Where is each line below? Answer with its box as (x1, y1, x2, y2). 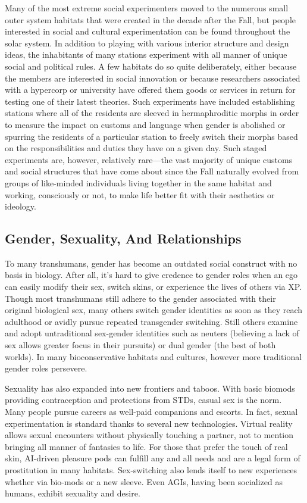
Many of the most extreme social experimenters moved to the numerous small (5, 2, 289, 14)
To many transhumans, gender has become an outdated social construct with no (5, 257, 297, 269)
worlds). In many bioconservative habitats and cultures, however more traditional (5, 350, 302, 363)
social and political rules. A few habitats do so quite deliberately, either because (5, 60, 297, 72)
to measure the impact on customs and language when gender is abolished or (5, 118, 286, 130)
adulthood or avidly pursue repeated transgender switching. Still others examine (5, 315, 298, 327)
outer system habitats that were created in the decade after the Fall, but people (5, 13, 296, 26)
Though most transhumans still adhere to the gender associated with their (5, 292, 276, 304)
